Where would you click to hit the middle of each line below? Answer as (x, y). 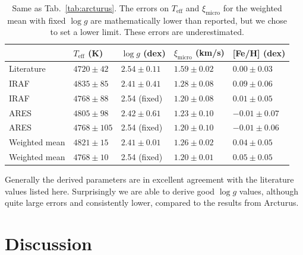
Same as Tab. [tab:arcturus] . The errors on (91, 8)
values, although (269, 191)
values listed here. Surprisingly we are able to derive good (110, 191)
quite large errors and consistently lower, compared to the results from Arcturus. (152, 203)
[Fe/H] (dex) (259, 52)
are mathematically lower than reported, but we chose (189, 20)
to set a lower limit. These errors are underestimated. (147, 32)
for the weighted (252, 8)
